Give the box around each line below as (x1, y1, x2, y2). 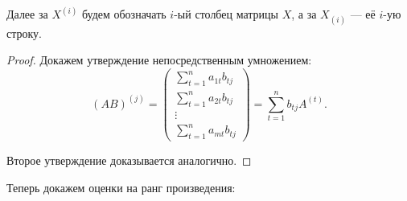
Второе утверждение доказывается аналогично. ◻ (6, 151, 252, 168)
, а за (291, 6, 317, 23)
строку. (6, 24, 42, 41)
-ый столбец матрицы (174, 6, 278, 23)
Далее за (6, 6, 48, 23)
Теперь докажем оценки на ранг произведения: (6, 178, 236, 195)
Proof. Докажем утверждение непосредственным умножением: (6, 51, 312, 68)
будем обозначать (81, 6, 166, 23)
